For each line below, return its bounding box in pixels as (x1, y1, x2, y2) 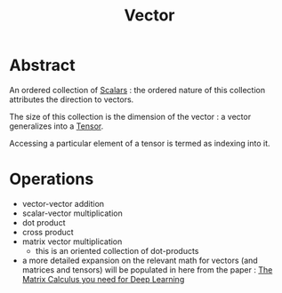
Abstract (9, 55, 76, 75)
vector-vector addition (21, 198, 105, 209)
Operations (9, 170, 94, 189)
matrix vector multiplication (21, 236, 123, 247)
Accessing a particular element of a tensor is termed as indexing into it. (9, 138, 270, 148)
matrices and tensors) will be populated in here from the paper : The (21, 264, 273, 275)
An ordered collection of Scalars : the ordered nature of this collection (9, 84, 265, 95)
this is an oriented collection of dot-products (35, 245, 199, 256)
